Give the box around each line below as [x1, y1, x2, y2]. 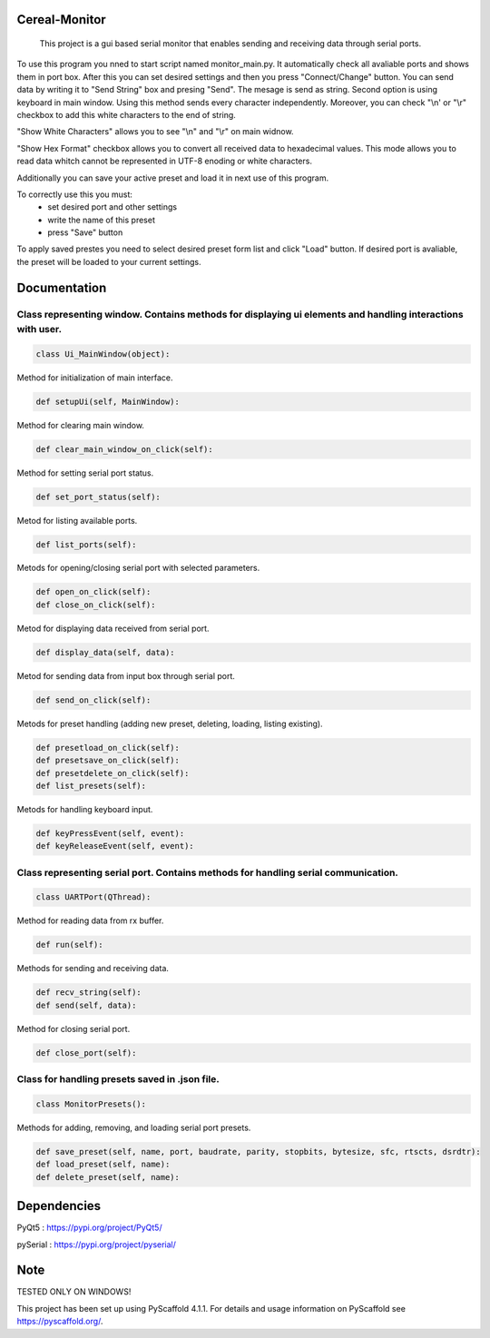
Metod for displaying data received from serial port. [16, 623, 210, 634]
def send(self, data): [35, 999, 137, 1010]
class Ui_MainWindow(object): [35, 349, 171, 359]
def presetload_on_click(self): [35, 743, 181, 753]
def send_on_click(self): [35, 694, 152, 705]
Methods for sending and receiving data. [16, 963, 170, 974]
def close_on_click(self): [35, 599, 156, 610]
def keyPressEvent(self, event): [35, 828, 185, 839]
